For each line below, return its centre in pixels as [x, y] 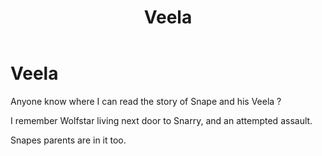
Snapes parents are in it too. [68, 140]
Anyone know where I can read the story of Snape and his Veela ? [146, 101]
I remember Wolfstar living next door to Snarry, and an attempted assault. [161, 120]
